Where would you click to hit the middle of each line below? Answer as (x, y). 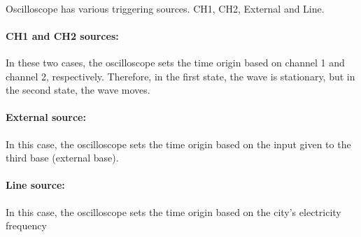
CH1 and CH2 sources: (62, 35)
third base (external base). (62, 158)
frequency (26, 225)
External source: (46, 117)
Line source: (35, 185)
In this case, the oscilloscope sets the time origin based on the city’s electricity (174, 211)
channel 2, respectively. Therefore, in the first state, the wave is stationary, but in (180, 76)
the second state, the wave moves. (78, 90)
